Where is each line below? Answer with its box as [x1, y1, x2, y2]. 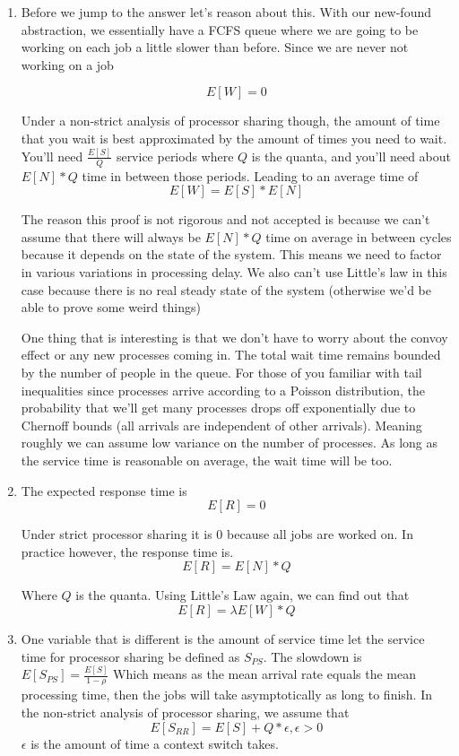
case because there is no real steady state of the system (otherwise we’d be [21, 280, 431, 299]
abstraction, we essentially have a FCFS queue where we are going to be [21, 20, 419, 39]
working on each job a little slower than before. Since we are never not [21, 38, 409, 56]
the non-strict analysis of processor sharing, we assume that [21, 702, 350, 721]
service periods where [116, 146, 234, 165]
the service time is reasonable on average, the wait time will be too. [21, 451, 393, 470]
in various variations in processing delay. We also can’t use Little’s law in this [21, 263, 447, 282]
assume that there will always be [21, 227, 201, 246]
